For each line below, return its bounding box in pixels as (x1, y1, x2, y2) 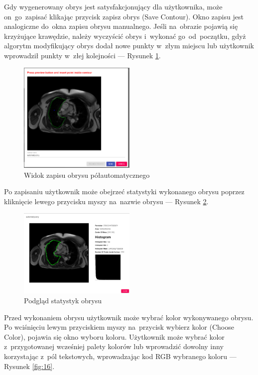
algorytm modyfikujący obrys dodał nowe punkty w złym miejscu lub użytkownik (4, 40, 255, 51)
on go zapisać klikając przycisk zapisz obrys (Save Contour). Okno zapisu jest (4, 11, 244, 21)
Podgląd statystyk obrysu (24, 295, 102, 305)
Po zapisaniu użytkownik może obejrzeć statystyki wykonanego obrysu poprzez (4, 186, 245, 197)
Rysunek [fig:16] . (4, 361, 55, 371)
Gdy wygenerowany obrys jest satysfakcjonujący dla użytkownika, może (4, 1, 223, 11)
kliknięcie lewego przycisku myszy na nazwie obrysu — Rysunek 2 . (4, 196, 209, 206)
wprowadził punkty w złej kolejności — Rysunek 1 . (4, 50, 161, 60)
